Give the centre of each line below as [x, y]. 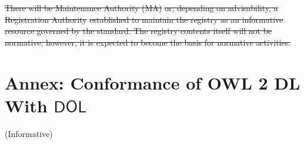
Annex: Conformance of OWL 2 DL [153, 82]
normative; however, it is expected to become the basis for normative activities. [148, 42]
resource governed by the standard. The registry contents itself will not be [138, 31]
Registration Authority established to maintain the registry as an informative [144, 19]
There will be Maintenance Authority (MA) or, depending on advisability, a [141, 8]
